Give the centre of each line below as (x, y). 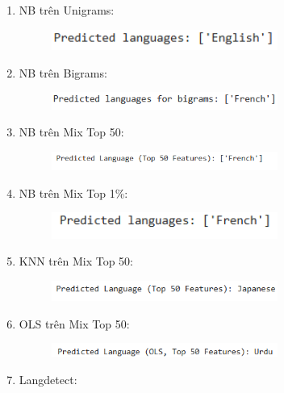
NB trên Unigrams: (67, 10)
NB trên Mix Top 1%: (73, 192)
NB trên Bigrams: (63, 72)
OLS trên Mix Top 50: (74, 323)
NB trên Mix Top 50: (71, 132)
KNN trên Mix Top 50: (76, 261)
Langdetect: (48, 379)
